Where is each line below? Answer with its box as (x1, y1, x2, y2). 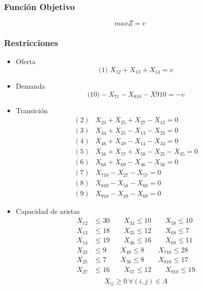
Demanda (15, 81, 45, 91)
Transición (15, 105, 48, 115)
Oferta (15, 56, 36, 67)
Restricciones (4, 37, 58, 49)
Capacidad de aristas (15, 206, 80, 216)
